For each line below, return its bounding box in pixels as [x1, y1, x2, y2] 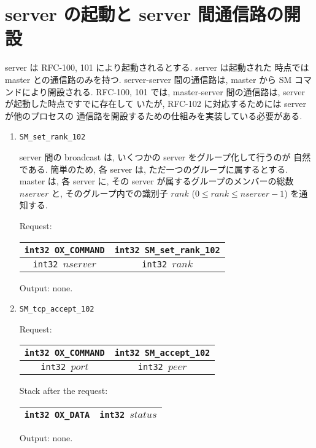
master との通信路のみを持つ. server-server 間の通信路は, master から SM [5, 73, 292, 85]
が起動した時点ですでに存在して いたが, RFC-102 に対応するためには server [5, 97, 307, 110]
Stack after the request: [19, 384, 108, 397]
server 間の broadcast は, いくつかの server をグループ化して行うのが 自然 [19, 150, 311, 163]
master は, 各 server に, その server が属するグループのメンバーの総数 [19, 175, 294, 187]
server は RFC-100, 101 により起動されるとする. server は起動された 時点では [5, 61, 309, 74]
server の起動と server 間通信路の [5, 1, 283, 26]
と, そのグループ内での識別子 [51, 186, 168, 199]
